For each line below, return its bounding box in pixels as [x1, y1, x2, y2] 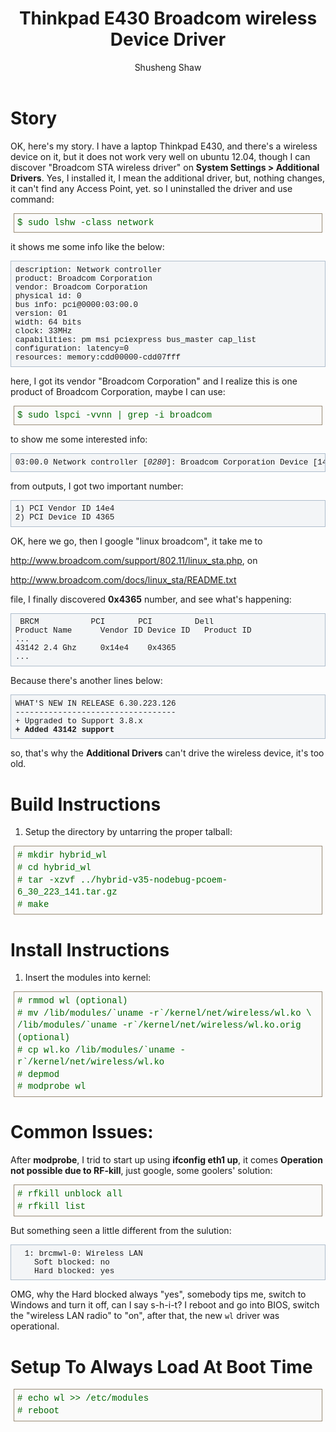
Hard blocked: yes [33, 1266, 115, 1276]
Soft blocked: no [33, 1257, 110, 1267]
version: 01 [14, 308, 68, 319]
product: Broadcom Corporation [14, 273, 153, 284]
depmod [27, 1068, 60, 1080]
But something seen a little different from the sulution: [10, 1225, 232, 1237]
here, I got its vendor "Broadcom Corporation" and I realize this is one [10, 375, 298, 387]
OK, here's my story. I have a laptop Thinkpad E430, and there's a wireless [10, 140, 318, 152]
